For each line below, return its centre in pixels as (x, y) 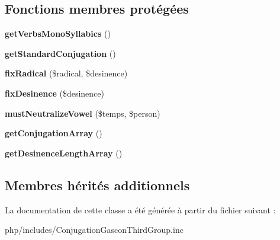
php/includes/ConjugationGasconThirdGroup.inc (94, 230)
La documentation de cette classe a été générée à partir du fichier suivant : (140, 209)
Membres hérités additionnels (97, 185)
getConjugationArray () (54, 133)
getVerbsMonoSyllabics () (58, 33)
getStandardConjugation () (60, 53)
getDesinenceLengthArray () (64, 153)
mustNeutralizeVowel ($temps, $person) (83, 113)
